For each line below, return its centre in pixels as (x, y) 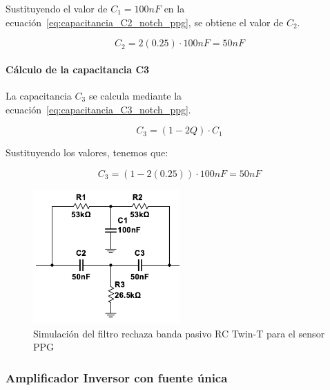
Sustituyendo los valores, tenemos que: (87, 152)
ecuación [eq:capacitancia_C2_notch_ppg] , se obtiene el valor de (145, 22)
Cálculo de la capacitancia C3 (78, 69)
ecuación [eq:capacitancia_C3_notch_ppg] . (98, 109)
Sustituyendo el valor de (57, 8)
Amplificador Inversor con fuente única (117, 377)
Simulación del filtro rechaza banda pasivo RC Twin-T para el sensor (179, 333)
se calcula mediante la (135, 95)
